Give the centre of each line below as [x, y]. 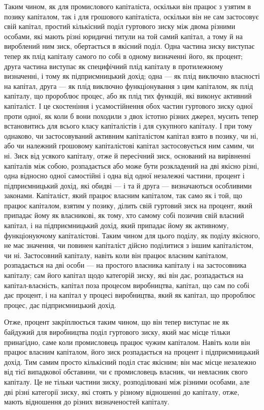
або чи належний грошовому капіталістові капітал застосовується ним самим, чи [129, 146]
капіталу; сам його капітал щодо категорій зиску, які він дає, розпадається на [124, 275]
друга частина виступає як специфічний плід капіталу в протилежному [114, 66]
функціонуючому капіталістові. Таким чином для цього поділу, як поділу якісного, [132, 235]
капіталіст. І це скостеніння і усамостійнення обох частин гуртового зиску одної [128, 105]
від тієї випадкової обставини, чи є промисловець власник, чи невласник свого [126, 372]
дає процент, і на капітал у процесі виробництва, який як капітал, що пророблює [130, 295]
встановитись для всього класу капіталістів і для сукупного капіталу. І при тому [128, 126]
